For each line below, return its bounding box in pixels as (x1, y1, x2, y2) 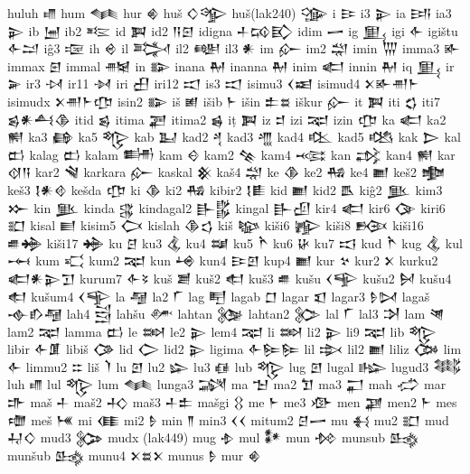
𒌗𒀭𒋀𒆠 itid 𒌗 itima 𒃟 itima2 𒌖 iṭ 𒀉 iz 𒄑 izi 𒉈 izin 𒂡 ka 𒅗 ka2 (7, 109, 446, 128)
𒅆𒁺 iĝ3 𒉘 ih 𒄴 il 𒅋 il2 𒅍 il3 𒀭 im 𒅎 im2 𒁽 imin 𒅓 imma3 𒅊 (7, 39, 461, 58)
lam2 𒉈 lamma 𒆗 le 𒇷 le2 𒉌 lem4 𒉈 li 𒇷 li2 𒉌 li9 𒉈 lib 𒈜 (7, 321, 437, 340)
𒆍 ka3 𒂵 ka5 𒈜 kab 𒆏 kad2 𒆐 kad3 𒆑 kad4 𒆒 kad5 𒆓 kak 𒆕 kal (7, 127, 461, 146)
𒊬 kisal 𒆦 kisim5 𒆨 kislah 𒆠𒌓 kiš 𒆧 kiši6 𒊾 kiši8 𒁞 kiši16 (7, 216, 424, 235)
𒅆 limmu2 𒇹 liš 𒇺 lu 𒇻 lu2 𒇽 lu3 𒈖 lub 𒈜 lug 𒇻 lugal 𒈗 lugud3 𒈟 (7, 357, 463, 376)
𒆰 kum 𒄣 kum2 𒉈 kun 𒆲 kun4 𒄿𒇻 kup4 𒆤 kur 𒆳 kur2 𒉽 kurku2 (7, 251, 438, 270)
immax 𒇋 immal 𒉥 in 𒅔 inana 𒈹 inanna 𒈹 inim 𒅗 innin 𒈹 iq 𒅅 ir (7, 56, 455, 75)
